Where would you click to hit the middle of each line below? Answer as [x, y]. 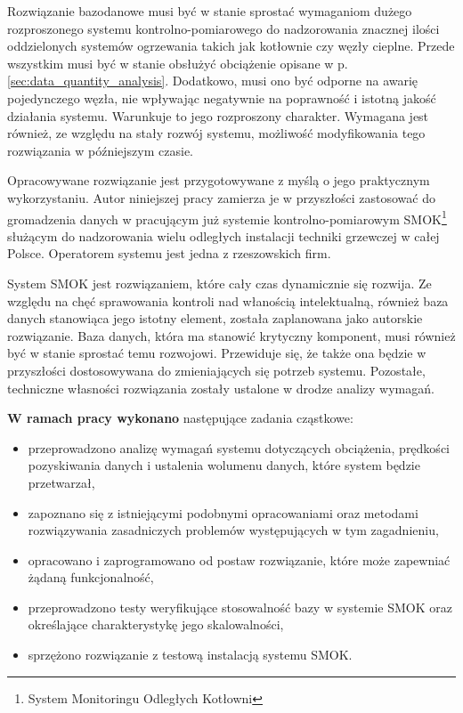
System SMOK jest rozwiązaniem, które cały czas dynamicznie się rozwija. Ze [219, 283]
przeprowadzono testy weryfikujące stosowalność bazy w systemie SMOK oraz [240, 607]
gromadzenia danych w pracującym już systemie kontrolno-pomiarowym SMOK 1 [227, 217]
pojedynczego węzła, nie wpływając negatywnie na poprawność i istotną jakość [222, 97]
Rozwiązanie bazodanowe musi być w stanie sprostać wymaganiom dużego [210, 11]
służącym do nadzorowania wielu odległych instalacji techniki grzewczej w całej [223, 235]
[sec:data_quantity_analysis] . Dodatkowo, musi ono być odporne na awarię [213, 81]
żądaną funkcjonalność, [91, 577]
